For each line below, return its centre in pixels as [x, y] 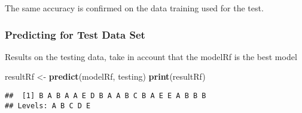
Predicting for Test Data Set [75, 34]
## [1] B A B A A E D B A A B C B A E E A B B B [106, 96]
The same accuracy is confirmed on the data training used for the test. [134, 8]
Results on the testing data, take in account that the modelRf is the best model [151, 56]
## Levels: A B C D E [48, 106]
